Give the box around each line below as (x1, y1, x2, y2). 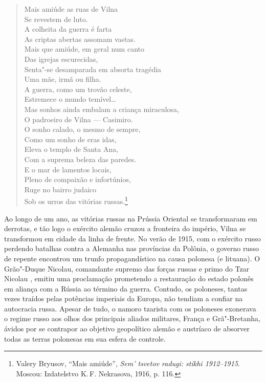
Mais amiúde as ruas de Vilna (24, 4, 118, 14)
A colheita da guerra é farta (24, 24, 112, 34)
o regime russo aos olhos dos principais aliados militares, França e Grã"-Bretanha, (4, 313, 260, 324)
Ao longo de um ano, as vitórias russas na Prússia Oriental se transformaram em (4, 213, 257, 223)
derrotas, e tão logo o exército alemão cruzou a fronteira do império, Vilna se (4, 223, 246, 234)
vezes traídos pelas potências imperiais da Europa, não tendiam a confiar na (4, 293, 243, 304)
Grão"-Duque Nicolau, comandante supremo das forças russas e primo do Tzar (4, 263, 250, 274)
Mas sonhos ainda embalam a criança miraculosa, (24, 103, 179, 114)
